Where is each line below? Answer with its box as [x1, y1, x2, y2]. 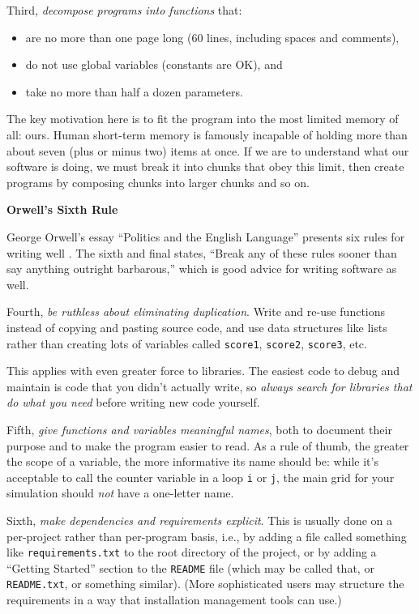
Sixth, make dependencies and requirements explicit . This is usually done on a [6, 511, 392, 528]
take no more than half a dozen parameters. [25, 83, 243, 100]
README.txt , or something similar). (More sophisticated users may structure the [6, 575, 404, 592]
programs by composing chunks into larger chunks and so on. [6, 173, 310, 190]
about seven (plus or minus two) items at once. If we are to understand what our [6, 142, 409, 159]
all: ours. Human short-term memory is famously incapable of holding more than [6, 126, 408, 143]
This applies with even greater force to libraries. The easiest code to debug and [6, 362, 400, 379]
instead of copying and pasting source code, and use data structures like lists [6, 318, 387, 335]
